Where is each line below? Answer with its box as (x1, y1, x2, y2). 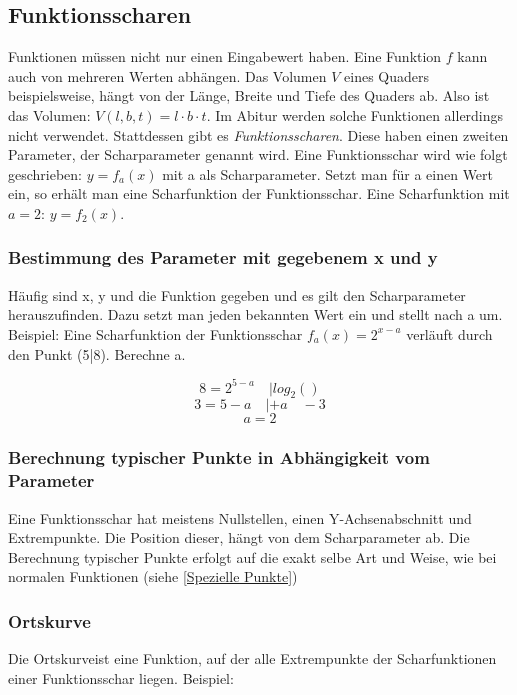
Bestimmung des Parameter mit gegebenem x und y (8, 245, 438, 270)
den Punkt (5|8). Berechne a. (8, 343, 186, 364)
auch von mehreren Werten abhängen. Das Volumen (8, 65, 327, 86)
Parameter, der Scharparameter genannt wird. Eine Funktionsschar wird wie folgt (8, 144, 508, 165)
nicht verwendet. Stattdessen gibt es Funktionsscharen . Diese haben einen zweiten (8, 124, 509, 145)
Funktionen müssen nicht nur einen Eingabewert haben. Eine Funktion (8, 46, 442, 67)
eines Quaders (344, 65, 429, 86)
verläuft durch (406, 323, 493, 344)
